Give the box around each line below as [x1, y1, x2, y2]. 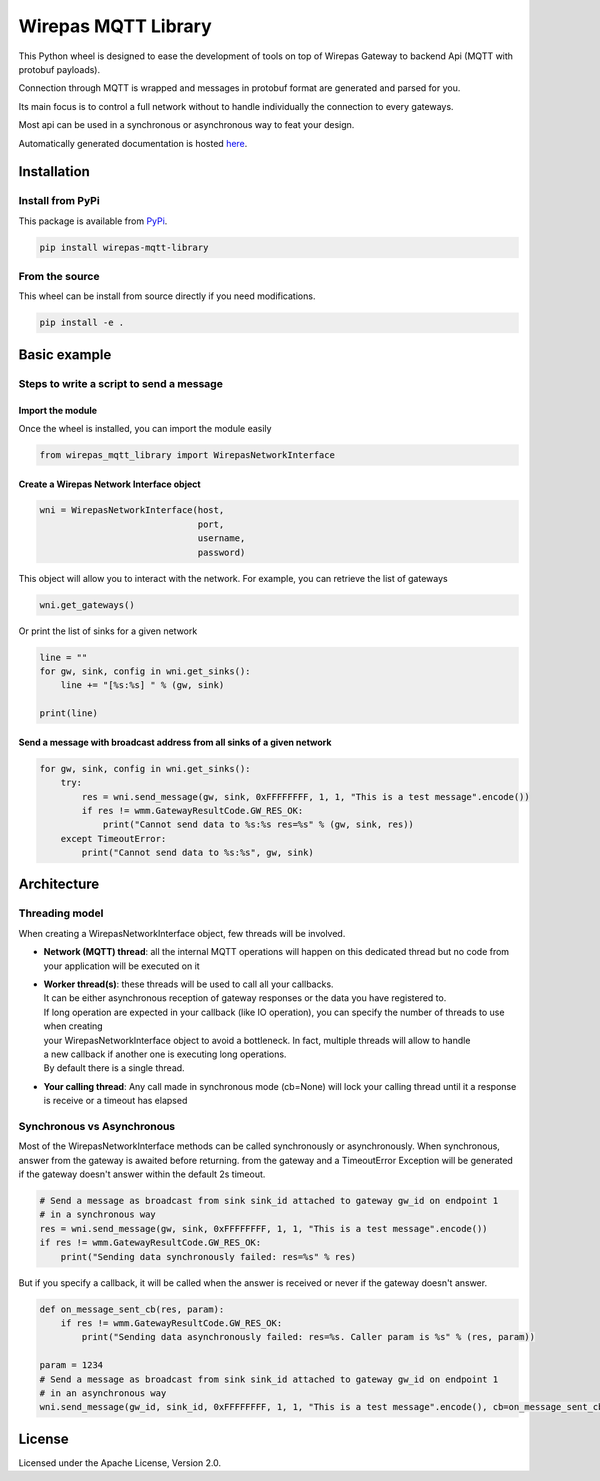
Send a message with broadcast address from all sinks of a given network [18, 736, 332, 748]
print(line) [39, 708, 99, 719]
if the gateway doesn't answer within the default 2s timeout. [18, 1168, 266, 1180]
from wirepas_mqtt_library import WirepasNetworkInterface [39, 449, 335, 460]
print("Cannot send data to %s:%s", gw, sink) [81, 847, 314, 859]
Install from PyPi [18, 194, 100, 208]
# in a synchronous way [39, 1209, 157, 1220]
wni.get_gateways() [39, 599, 135, 610]
